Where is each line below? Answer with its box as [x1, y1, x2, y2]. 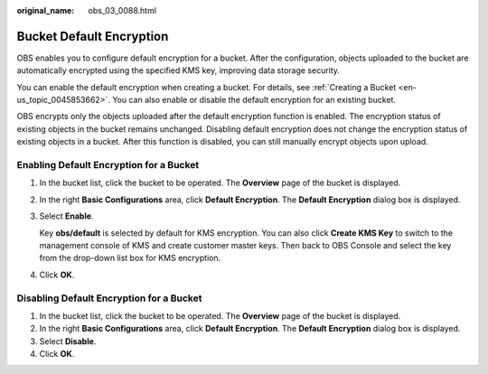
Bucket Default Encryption [16, 28, 169, 44]
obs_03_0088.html [88, 5, 157, 15]
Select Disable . [39, 335, 97, 347]
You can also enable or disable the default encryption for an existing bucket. [111, 95, 397, 106]
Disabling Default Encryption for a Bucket [16, 292, 202, 304]
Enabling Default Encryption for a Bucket [16, 159, 200, 172]
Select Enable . [39, 210, 94, 221]
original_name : [16, 5, 75, 15]
